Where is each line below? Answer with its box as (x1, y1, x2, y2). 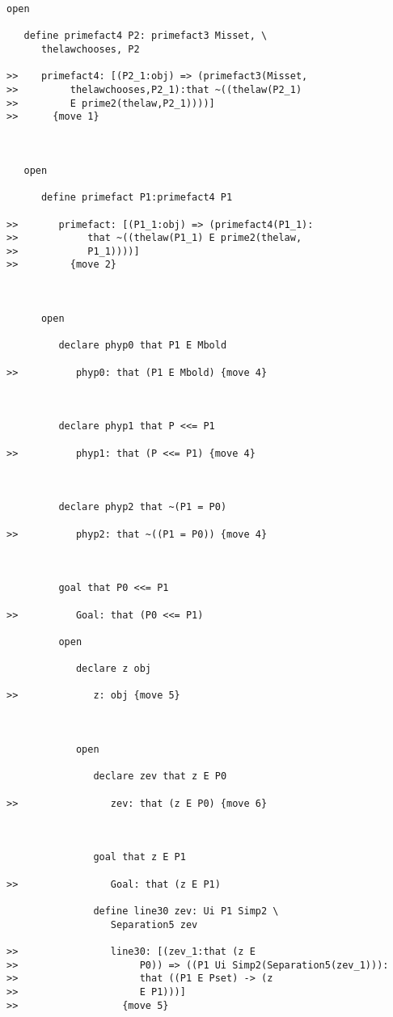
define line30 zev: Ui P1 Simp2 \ (93, 905, 279, 917)
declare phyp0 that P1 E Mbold (58, 340, 227, 352)
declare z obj (75, 663, 151, 675)
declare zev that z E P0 (93, 770, 227, 783)
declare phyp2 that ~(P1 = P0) (58, 501, 227, 513)
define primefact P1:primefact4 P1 (40, 192, 233, 204)
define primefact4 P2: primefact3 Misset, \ (23, 30, 268, 42)
